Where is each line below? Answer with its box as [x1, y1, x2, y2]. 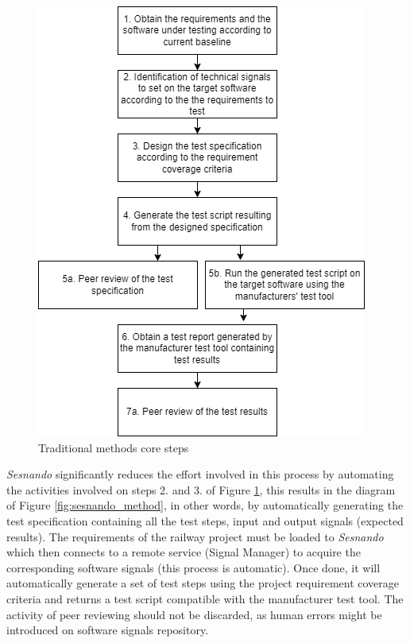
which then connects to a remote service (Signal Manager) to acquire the [6, 544, 361, 560]
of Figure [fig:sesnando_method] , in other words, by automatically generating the [6, 497, 404, 513]
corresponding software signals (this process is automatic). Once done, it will [6, 559, 381, 575]
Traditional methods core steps [38, 439, 189, 455]
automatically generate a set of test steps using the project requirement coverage [6, 575, 400, 591]
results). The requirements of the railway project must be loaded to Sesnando [6, 528, 384, 544]
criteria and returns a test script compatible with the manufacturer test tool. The [6, 590, 404, 606]
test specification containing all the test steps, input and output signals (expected [6, 512, 404, 529]
